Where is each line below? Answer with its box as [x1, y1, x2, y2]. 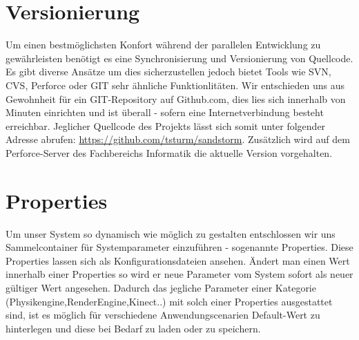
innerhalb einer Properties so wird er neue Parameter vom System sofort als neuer [6, 267, 353, 281]
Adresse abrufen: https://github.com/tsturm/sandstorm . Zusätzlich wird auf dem [6, 132, 350, 147]
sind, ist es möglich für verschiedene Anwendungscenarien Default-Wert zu [6, 308, 320, 322]
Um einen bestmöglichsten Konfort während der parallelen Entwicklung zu [6, 37, 321, 52]
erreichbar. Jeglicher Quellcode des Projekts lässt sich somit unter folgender [6, 118, 326, 133]
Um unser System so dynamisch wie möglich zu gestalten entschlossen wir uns [6, 226, 336, 240]
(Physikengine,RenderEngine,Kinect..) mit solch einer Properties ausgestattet [6, 294, 333, 308]
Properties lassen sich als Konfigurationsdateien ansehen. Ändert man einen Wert [6, 253, 350, 267]
